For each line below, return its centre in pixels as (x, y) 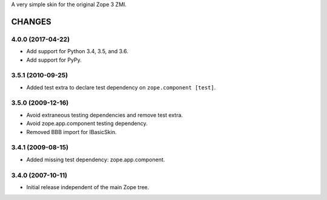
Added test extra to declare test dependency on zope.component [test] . (121, 87)
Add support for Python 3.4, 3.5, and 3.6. (77, 51)
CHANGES (31, 21)
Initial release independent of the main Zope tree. (88, 187)
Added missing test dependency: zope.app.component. (96, 160)
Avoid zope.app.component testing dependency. (87, 123)
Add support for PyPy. (54, 60)
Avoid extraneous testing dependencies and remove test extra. (104, 115)
